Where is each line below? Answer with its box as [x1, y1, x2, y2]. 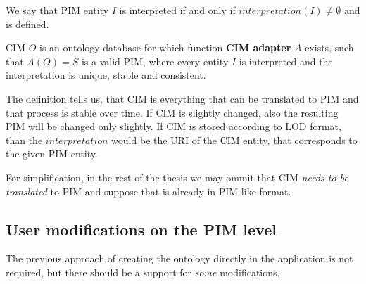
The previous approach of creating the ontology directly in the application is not [6, 251, 353, 266]
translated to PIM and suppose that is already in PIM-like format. [6, 183, 291, 198]
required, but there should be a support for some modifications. [6, 264, 280, 279]
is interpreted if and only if [119, 3, 236, 17]
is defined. [6, 16, 49, 31]
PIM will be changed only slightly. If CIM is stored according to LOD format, [6, 119, 341, 134]
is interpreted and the [239, 53, 333, 68]
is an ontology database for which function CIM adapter [39, 40, 291, 55]
